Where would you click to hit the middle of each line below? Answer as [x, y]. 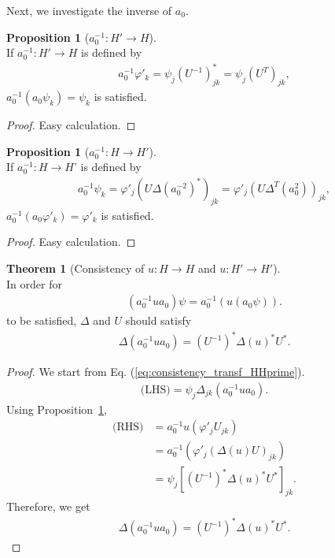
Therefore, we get [48, 506]
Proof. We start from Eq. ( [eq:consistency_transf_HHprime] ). [156, 372]
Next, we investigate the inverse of [89, 10]
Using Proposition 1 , [57, 409]
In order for [34, 283]
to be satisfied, [42, 320]
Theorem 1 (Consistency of [75, 268]
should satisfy [158, 320]
